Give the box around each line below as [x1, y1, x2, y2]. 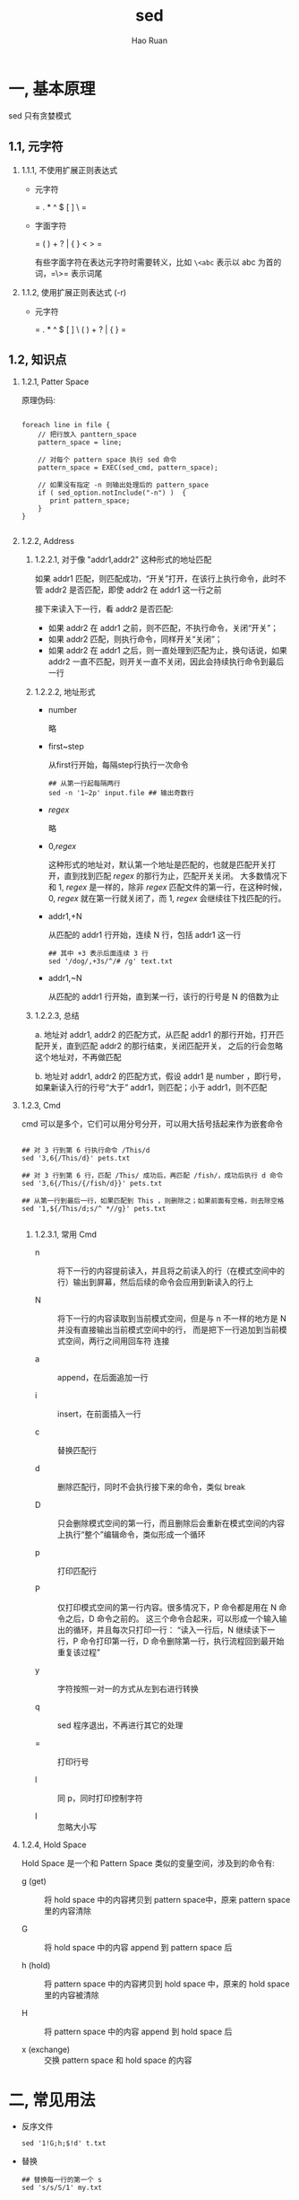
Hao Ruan [131, 35, 168, 46]
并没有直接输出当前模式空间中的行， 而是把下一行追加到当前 [56, 1325, 279, 1336]
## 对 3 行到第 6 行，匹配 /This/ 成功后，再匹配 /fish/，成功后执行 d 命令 [21, 1171, 284, 1180]
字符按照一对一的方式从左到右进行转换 [56, 1684, 199, 1695]
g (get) [21, 1876, 47, 1887]
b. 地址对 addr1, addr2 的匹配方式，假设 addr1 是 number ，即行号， [34, 1071, 286, 1082]
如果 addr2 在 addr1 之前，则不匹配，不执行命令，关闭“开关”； [47, 623, 279, 634]
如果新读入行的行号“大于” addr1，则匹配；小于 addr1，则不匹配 [34, 1082, 268, 1093]
